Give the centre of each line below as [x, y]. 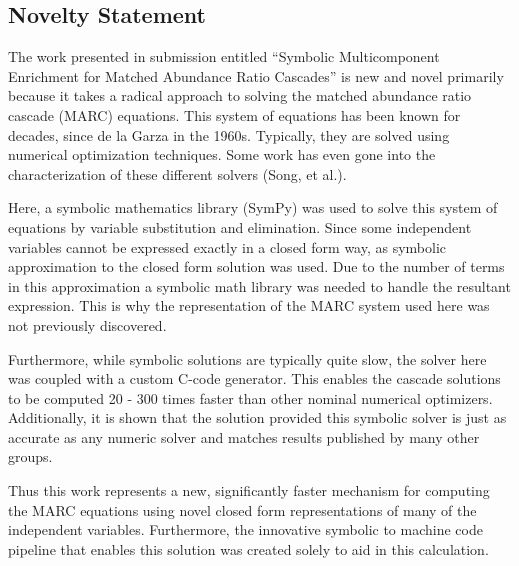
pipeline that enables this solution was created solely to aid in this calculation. [248, 548]
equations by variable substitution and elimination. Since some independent [240, 226]
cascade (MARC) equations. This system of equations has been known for [234, 114]
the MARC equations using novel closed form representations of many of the [242, 509]
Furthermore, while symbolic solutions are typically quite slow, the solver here [247, 358]
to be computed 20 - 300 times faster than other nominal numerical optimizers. [250, 397]
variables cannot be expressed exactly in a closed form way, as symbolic [227, 246]
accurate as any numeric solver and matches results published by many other [244, 436]
